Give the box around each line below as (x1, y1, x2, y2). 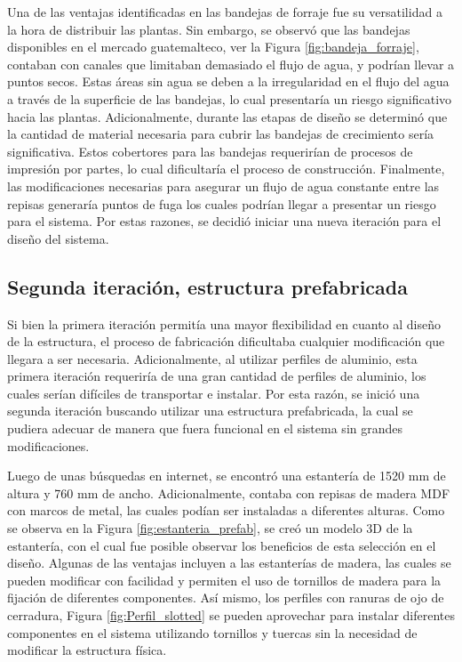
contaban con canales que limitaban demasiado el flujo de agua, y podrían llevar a (7, 54, 455, 73)
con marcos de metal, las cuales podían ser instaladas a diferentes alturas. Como (7, 501, 445, 520)
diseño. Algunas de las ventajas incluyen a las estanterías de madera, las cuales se (7, 553, 451, 572)
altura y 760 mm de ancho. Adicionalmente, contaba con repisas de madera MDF (7, 483, 450, 502)
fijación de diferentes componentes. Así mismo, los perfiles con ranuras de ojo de (7, 588, 444, 607)
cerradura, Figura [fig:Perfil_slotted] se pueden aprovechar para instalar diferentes (7, 606, 455, 625)
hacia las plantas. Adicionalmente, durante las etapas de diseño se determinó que (7, 107, 448, 125)
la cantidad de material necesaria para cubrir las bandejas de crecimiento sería (7, 125, 434, 143)
